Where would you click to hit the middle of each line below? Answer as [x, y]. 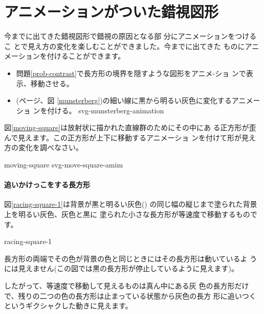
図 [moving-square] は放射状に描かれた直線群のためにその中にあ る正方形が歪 [130, 127]
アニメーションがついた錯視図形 [111, 11]
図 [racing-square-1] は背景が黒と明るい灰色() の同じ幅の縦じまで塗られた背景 [131, 204]
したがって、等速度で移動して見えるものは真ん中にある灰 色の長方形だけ [127, 286]
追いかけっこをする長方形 [47, 185]
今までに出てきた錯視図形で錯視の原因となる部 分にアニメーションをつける [130, 36]
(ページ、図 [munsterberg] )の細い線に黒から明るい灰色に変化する [124, 100]
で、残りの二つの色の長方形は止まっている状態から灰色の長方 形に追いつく [130, 295]
